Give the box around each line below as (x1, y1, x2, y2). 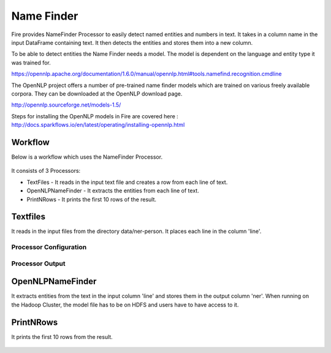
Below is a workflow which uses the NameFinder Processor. (11, 153, 162, 161)
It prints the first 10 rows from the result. (11, 333, 113, 340)
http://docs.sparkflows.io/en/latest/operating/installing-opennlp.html (11, 121, 185, 129)
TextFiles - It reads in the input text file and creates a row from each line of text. (26, 178, 228, 186)
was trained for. (11, 59, 51, 66)
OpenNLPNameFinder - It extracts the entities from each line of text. (26, 187, 199, 194)
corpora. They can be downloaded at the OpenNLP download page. (11, 89, 183, 97)
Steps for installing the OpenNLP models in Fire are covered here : (11, 112, 179, 120)
